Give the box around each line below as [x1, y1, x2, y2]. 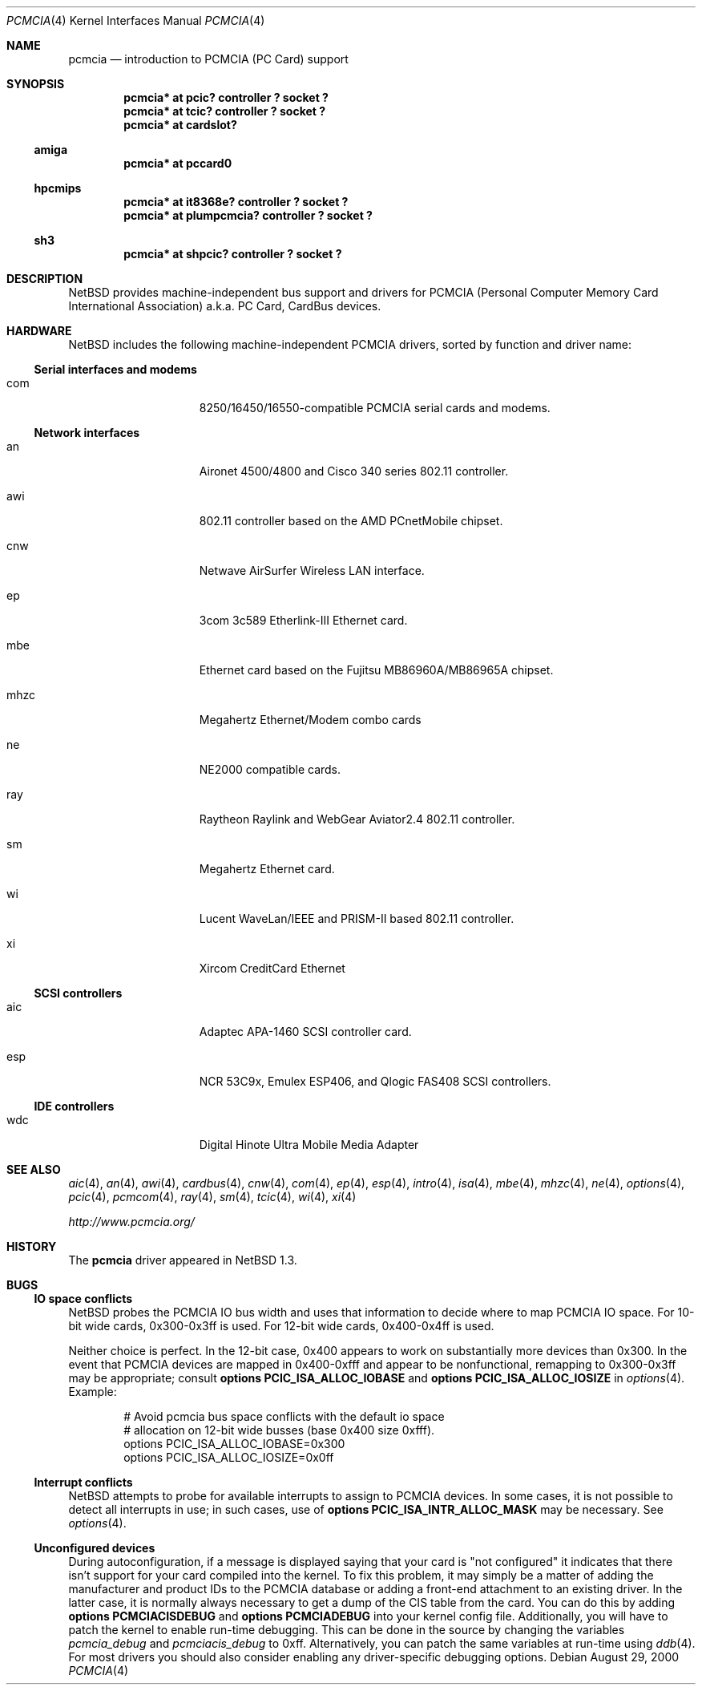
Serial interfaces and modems [34, 362, 197, 376]
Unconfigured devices [34, 1541, 155, 1555]
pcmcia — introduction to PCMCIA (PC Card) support [68, 52, 349, 66]
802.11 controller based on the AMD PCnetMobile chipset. [199, 514, 503, 528]
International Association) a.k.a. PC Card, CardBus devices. [68, 299, 381, 313]
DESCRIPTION [6, 272, 83, 285]
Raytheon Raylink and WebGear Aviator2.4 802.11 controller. [199, 812, 515, 826]
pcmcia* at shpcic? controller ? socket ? [123, 247, 342, 261]
